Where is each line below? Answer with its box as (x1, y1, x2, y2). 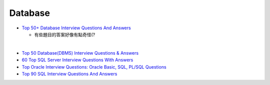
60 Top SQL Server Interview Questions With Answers (21, 57, 133, 63)
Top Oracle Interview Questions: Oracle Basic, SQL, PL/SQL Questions (21, 64, 167, 70)
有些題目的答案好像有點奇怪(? (34, 31, 95, 37)
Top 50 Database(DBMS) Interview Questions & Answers (21, 50, 139, 56)
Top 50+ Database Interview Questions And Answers (21, 25, 131, 31)
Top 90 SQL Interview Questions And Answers (21, 71, 117, 77)
